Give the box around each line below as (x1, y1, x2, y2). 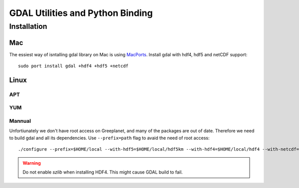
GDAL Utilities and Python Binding (9, 7, 153, 18)
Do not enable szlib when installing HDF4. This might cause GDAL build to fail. (22, 169, 183, 175)
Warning (22, 160, 41, 166)
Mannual (9, 117, 31, 124)
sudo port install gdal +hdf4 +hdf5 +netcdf (18, 63, 129, 69)
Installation (9, 22, 47, 31)
